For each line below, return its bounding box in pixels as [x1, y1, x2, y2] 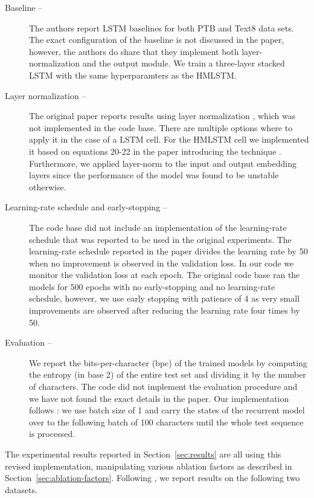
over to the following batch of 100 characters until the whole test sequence [29, 415, 304, 428]
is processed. [29, 427, 75, 440]
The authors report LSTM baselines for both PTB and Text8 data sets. [29, 21, 294, 34]
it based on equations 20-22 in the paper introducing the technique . [29, 144, 281, 157]
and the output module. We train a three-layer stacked [82, 57, 285, 70]
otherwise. [29, 180, 66, 193]
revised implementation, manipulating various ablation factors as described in [5, 459, 292, 472]
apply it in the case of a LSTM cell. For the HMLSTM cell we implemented [29, 133, 309, 146]
